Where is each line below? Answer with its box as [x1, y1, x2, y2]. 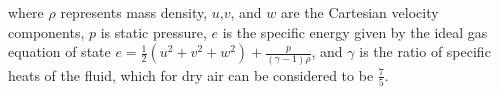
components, [8, 21, 85, 42]
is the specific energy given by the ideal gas [222, 21, 488, 42]
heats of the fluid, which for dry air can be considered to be [8, 64, 374, 85]
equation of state [8, 41, 111, 62]
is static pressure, [100, 21, 207, 42]
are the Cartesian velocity [280, 2, 439, 22]
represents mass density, [60, 2, 208, 22]
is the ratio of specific [359, 41, 491, 62]
